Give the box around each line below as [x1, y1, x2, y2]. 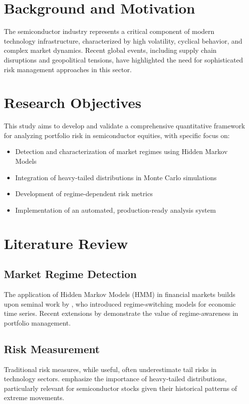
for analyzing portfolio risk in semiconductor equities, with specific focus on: [4, 130, 230, 140]
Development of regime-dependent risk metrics [15, 188, 153, 199]
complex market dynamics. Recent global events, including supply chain [4, 45, 217, 55]
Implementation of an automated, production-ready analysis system [15, 204, 216, 215]
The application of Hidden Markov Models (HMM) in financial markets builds [4, 289, 235, 299]
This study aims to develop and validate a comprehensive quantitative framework [4, 121, 245, 131]
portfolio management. [4, 317, 71, 327]
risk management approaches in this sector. [4, 64, 132, 74]
